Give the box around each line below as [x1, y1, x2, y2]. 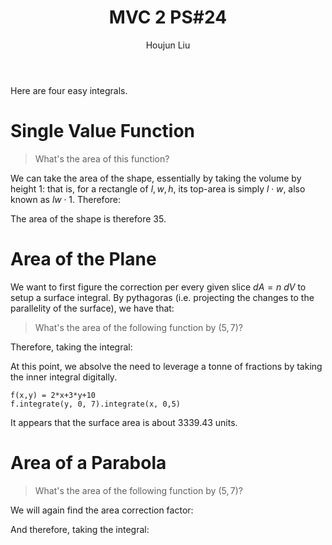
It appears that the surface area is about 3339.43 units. [10, 416, 238, 428]
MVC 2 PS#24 [108, 6, 228, 29]
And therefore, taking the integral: [10, 523, 150, 535]
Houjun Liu [145, 39, 191, 51]
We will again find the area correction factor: [10, 504, 194, 516]
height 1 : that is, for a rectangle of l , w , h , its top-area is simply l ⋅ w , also [10, 182, 306, 195]
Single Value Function [10, 120, 196, 143]
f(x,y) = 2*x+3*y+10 [10, 390, 97, 400]
